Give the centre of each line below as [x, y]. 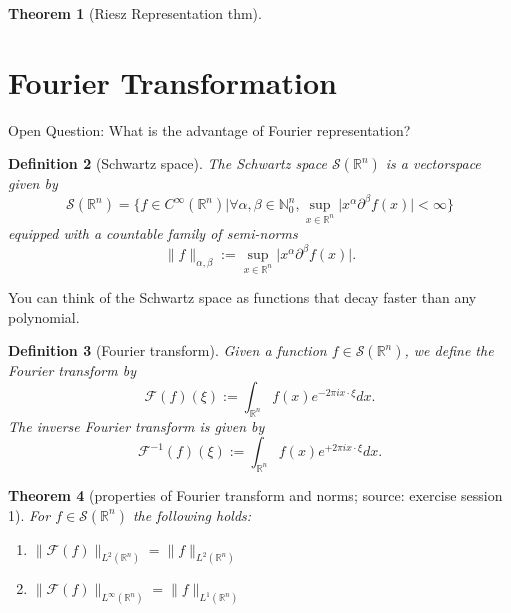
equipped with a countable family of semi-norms [153, 233]
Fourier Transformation [172, 81]
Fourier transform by [72, 370]
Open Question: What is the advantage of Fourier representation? [209, 129]
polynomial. [44, 316]
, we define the [449, 350]
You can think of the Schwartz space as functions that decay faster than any [242, 297]
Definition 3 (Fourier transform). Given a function [167, 350]
